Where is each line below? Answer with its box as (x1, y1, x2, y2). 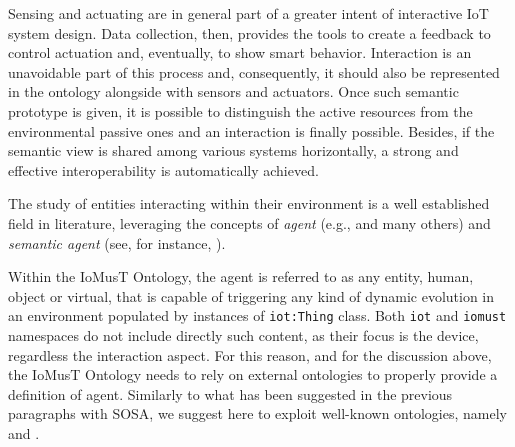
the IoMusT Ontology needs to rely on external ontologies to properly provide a (8, 364, 498, 385)
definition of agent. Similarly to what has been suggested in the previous (8, 383, 453, 404)
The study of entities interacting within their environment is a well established (8, 193, 490, 214)
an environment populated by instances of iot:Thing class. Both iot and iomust (8, 305, 507, 326)
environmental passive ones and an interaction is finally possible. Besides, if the (8, 120, 495, 141)
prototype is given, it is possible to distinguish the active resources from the (8, 100, 473, 121)
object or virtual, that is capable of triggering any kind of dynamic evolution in (8, 285, 495, 306)
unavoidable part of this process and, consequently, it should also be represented (8, 61, 500, 82)
